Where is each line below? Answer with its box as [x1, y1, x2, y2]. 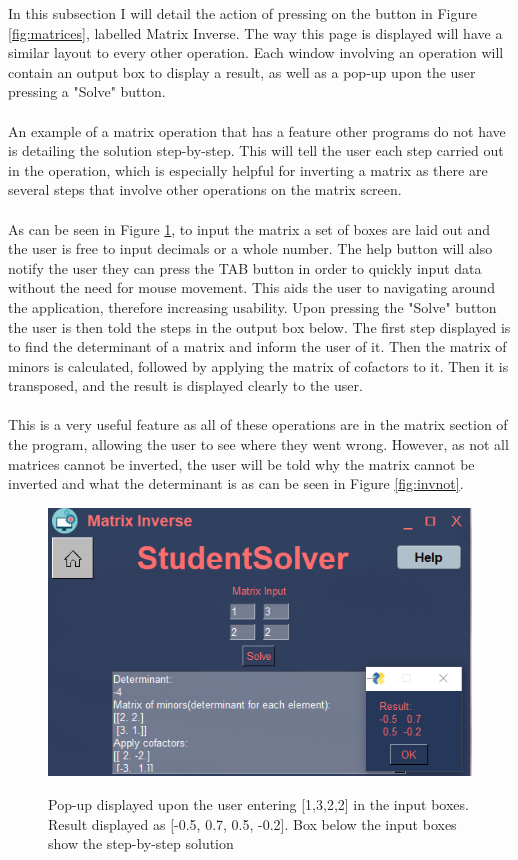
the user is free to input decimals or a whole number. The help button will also [8, 238, 493, 259]
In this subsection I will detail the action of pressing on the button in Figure [8, 3, 477, 23]
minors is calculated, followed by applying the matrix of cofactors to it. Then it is [8, 355, 509, 376]
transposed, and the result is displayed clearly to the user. [8, 375, 363, 396]
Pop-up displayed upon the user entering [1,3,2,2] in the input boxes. [48, 794, 469, 815]
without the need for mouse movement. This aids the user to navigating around [8, 277, 495, 298]
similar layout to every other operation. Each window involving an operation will [8, 42, 504, 63]
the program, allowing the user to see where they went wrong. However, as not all [8, 434, 509, 455]
